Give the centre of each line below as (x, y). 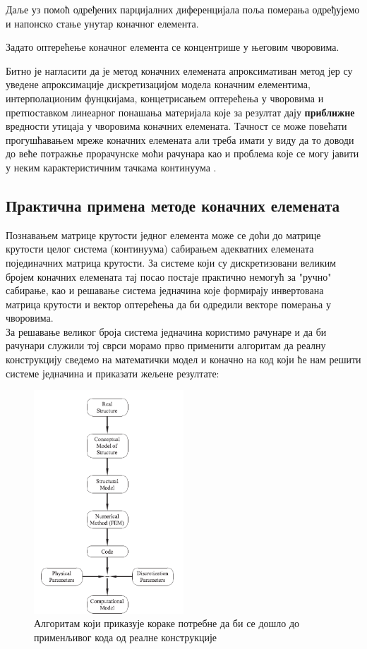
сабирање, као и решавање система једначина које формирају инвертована (165, 290)
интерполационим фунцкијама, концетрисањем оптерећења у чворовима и (165, 98)
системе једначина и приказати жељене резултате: (113, 373)
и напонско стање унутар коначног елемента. (102, 23)
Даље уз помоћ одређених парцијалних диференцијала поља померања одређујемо (183, 9)
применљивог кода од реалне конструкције (126, 637)
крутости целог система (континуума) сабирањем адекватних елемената (160, 249)
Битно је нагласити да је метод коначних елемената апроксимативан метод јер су (179, 70)
